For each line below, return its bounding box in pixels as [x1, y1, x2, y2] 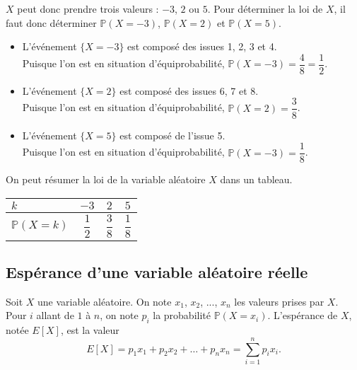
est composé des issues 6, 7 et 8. [119, 83, 259, 98]
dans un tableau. [220, 172, 293, 187]
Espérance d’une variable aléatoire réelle [6, 260, 308, 282]
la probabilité [153, 308, 211, 323]
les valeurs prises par [234, 294, 324, 308]
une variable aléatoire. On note [37, 294, 172, 308]
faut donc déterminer [6, 15, 97, 30]
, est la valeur [60, 323, 119, 337]
